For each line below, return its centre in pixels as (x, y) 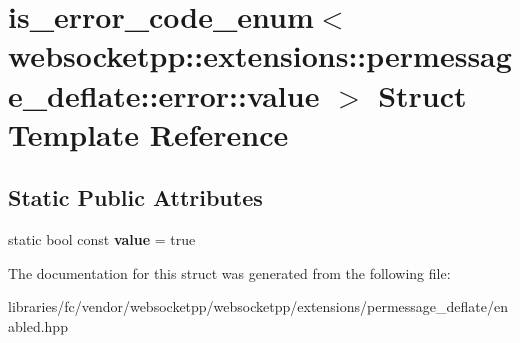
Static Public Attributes (135, 197)
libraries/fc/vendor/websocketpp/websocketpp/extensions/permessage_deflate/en (258, 306)
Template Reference (148, 133)
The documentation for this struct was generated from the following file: (229, 272)
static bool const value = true (102, 239)
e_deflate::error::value (164, 94)
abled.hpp (38, 325)
